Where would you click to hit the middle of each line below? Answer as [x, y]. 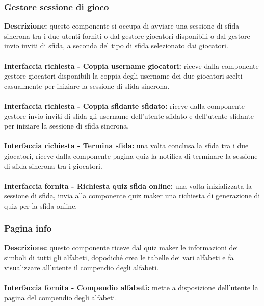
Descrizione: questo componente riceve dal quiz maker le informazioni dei [121, 247]
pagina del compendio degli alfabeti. [61, 297]
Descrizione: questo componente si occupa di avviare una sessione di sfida [122, 26]
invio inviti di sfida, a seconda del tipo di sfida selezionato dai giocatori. [116, 46]
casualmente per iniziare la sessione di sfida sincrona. [87, 85]
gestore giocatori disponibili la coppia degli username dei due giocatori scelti [123, 76]
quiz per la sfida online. [41, 205]
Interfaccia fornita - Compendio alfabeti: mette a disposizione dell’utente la [131, 287]
